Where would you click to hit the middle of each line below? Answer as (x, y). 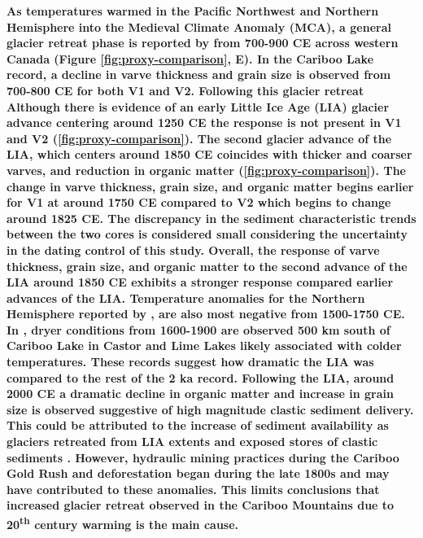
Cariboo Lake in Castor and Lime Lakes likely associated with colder (204, 346)
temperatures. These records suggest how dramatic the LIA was (190, 362)
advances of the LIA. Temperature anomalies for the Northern (186, 297)
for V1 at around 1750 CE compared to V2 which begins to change (199, 202)
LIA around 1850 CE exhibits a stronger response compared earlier (200, 282)
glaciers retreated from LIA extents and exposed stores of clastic (192, 442)
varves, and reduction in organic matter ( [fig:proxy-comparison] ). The (206, 170)
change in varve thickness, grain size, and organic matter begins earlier (210, 186)
